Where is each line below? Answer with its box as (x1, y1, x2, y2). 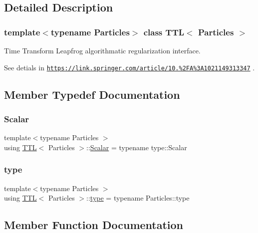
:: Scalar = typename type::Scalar (86, 142, 187, 152)
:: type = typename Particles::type (86, 193, 190, 203)
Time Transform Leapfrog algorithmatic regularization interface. (4, 45, 201, 55)
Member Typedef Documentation (4, 86, 180, 102)
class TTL (143, 25, 185, 38)
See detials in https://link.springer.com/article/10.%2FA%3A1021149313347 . (4, 62, 255, 72)
